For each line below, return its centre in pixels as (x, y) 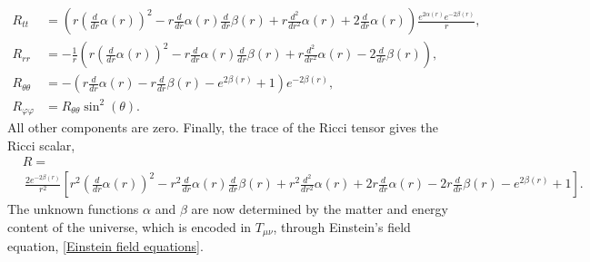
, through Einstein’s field (342, 226)
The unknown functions (73, 209)
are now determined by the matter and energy (320, 209)
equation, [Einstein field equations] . (105, 246)
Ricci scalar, (41, 145)
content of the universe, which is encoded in (130, 226)
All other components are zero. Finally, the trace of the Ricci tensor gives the (223, 127)
